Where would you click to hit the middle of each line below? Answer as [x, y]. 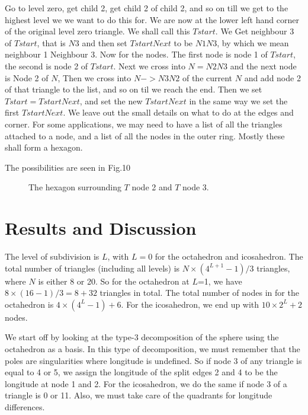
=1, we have [220, 281]
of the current [207, 77]
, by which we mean [253, 42]
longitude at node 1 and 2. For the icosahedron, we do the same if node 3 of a [146, 383]
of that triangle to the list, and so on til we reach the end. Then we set [134, 89]
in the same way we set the [238, 100]
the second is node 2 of [46, 66]
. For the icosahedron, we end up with [190, 304]
